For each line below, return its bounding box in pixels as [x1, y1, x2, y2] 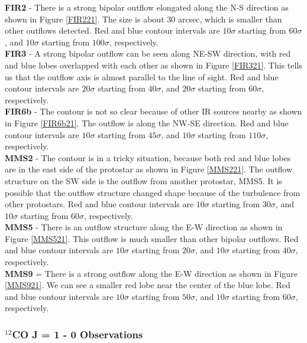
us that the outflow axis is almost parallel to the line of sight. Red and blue [5, 70, 279, 83]
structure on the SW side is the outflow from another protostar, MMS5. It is [5, 174, 282, 187]
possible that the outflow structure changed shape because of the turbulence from [5, 186, 300, 198]
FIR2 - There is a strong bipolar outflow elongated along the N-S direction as [5, 1, 289, 13]
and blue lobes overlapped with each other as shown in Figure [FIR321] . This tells [5, 58, 302, 71]
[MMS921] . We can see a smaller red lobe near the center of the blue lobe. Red [5, 279, 290, 291]
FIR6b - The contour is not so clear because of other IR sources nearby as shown [5, 105, 302, 117]
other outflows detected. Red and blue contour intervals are [5, 24, 220, 37]
